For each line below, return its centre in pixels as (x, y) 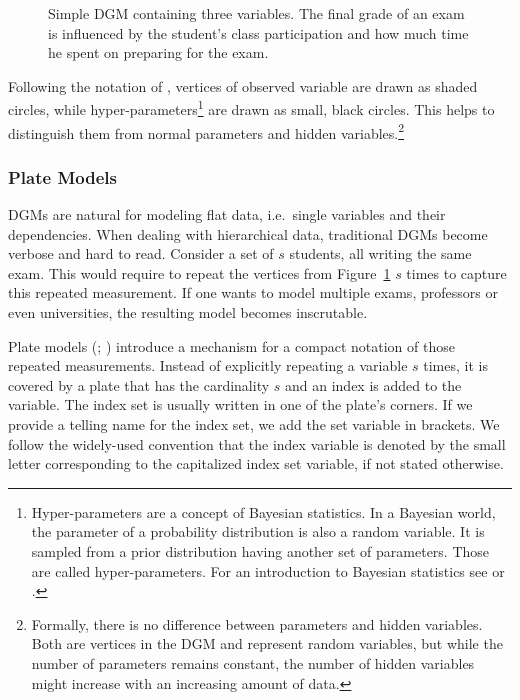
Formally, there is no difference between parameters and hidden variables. (257, 623)
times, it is (455, 365)
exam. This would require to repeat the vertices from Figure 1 (199, 272)
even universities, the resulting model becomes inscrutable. (188, 312)
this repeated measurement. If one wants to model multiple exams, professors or (253, 292)
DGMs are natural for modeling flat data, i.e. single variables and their (227, 214)
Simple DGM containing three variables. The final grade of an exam (256, 13)
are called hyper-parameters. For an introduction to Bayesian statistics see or (268, 570)
